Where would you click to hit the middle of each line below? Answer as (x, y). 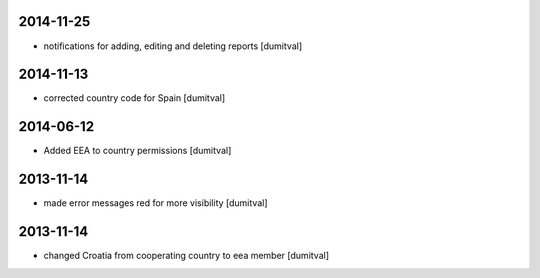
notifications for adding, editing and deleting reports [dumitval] (173, 46)
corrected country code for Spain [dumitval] (134, 98)
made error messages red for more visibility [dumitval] (156, 203)
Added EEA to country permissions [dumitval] (137, 151)
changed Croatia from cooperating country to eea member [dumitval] (186, 256)
